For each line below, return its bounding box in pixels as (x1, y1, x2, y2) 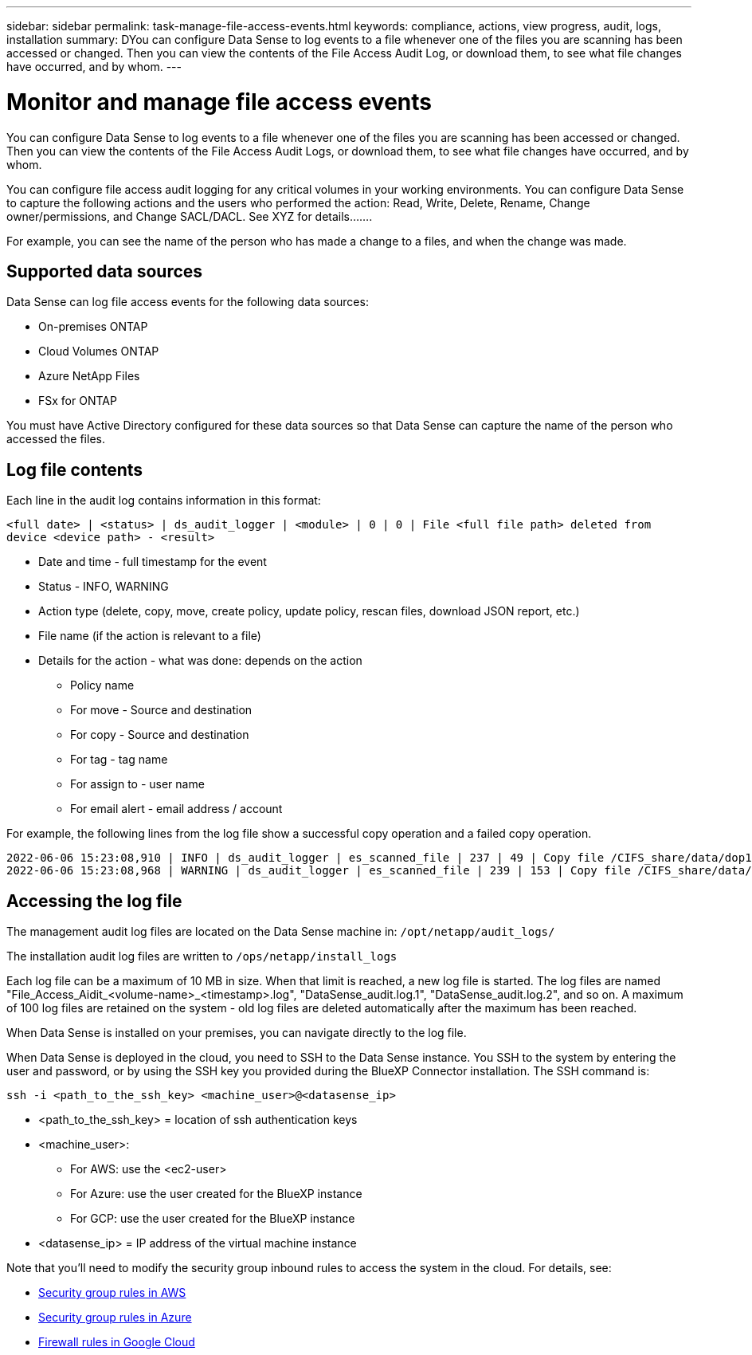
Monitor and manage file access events (6, 88, 432, 116)
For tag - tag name (70, 752, 168, 767)
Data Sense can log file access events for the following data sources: (6, 295, 369, 309)
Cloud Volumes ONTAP (38, 344, 159, 359)
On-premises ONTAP (38, 320, 148, 334)
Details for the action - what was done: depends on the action (38, 654, 362, 668)
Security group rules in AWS (38, 1286, 186, 1300)
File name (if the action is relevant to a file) (38, 629, 261, 643)
